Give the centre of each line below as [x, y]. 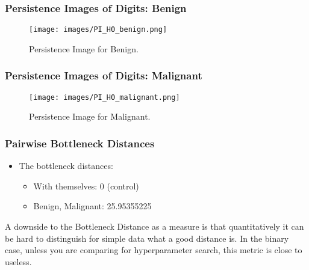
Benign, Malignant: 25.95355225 [92, 206]
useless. [18, 261]
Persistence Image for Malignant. [90, 116]
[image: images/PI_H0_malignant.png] [105, 97]
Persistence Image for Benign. [84, 48]
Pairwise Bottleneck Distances [80, 143]
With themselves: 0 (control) [86, 186]
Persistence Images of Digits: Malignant [104, 75]
